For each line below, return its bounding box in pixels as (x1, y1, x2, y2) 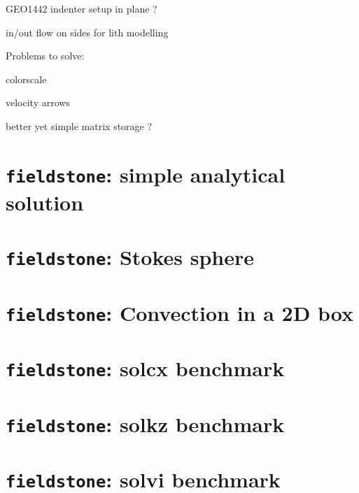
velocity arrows (6, 95, 70, 110)
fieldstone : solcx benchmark (6, 354, 285, 383)
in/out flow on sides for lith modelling (6, 24, 169, 39)
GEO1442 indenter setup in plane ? (6, 1, 157, 15)
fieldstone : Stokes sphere (6, 243, 255, 271)
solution (6, 188, 84, 217)
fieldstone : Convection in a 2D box (6, 298, 354, 327)
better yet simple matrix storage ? (6, 118, 153, 133)
